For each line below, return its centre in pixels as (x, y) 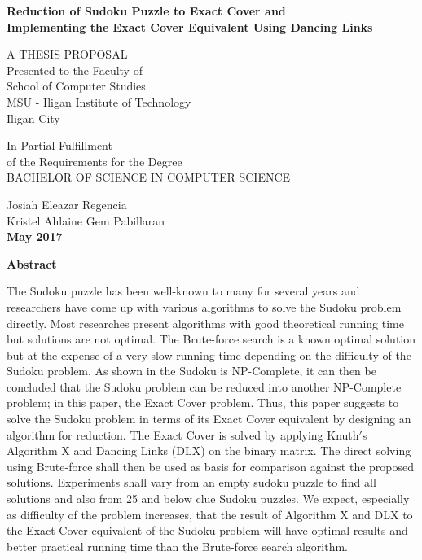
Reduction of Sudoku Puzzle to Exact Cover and (146, 11)
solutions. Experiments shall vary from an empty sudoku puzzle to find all (191, 482)
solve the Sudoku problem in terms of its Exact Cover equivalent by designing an (209, 419)
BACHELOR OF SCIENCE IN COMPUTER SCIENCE (149, 177)
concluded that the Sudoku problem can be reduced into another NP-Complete (204, 386)
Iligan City (33, 118)
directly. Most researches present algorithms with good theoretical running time (205, 323)
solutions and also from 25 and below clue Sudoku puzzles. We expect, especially (208, 499)
